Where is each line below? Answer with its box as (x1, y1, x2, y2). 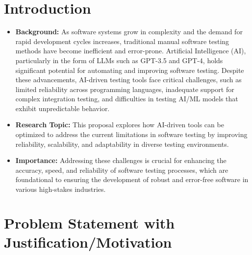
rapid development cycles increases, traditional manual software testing (15, 36, 229, 46)
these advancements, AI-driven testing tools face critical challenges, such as (15, 74, 242, 85)
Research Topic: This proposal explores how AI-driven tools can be (15, 119, 224, 130)
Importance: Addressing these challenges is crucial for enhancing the (15, 155, 227, 165)
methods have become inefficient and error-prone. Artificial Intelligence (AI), (15, 46, 246, 56)
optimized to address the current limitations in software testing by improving (15, 129, 248, 139)
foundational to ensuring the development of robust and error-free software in (15, 174, 249, 185)
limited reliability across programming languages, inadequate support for (15, 84, 234, 94)
